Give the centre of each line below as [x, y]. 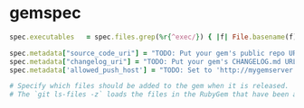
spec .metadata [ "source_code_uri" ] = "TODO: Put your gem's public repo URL [155, 53]
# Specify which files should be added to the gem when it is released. [149, 86]
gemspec [45, 13]
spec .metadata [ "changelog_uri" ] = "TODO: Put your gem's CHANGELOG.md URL [153, 61]
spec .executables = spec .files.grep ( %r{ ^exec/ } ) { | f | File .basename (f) [153, 37]
